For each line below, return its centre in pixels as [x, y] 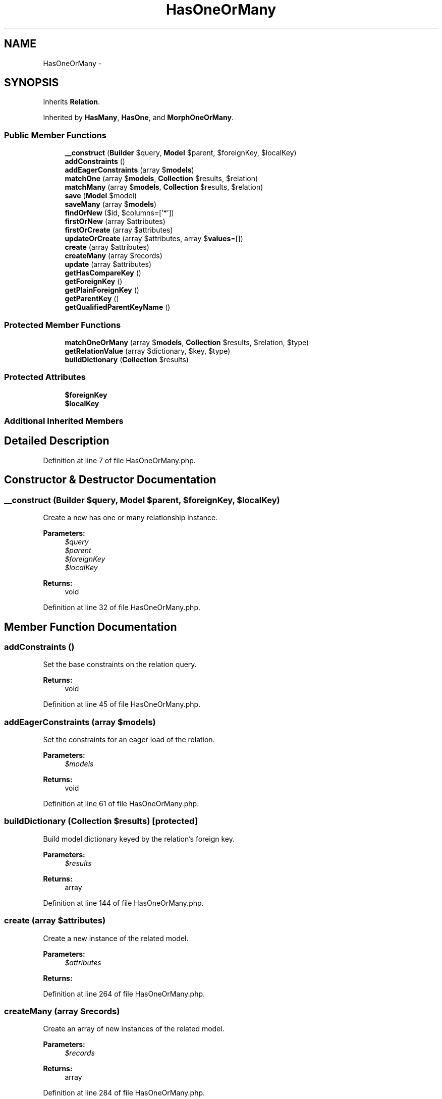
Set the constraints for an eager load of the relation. [129, 740]
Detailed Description [57, 441]
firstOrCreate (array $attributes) [119, 230]
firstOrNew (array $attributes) [115, 222]
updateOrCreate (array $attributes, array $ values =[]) [154, 239]
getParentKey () [92, 299]
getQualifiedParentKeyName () [118, 307]
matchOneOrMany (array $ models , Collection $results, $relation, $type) [187, 342]
